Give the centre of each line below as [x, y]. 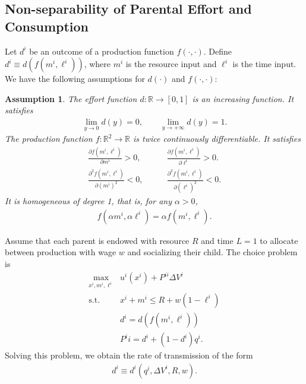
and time [217, 240]
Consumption [47, 26]
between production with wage [61, 252]
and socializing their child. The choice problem [212, 252]
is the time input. [264, 64]
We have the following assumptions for [75, 79]
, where [97, 64]
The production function [49, 139]
